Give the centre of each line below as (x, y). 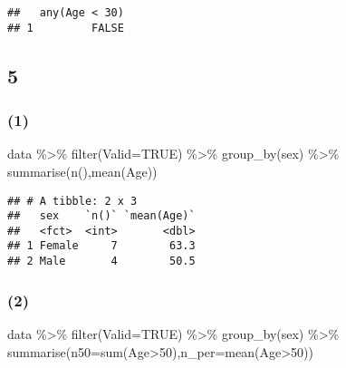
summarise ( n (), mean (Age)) (82, 171)
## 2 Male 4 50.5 (101, 261)
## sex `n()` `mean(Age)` (101, 216)
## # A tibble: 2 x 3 (72, 201)
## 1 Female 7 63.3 (101, 246)
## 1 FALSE (66, 28)
